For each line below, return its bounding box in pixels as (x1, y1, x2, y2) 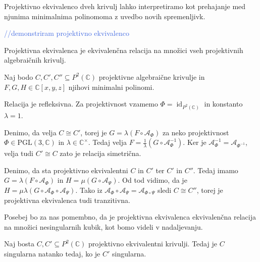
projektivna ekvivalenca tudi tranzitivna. (4, 194, 130, 205)
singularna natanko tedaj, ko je (4, 248, 100, 258)
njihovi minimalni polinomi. (68, 81, 154, 92)
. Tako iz (75, 184, 102, 195)
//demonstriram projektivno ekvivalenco (4, 28, 129, 38)
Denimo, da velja (4, 127, 57, 137)
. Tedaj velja (88, 137, 127, 147)
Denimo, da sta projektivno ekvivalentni (4, 165, 128, 175)
